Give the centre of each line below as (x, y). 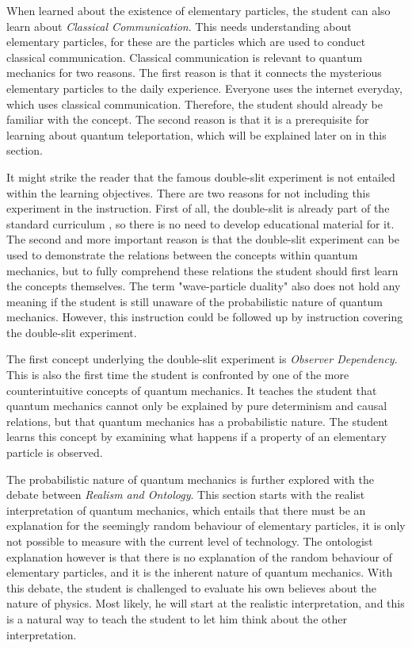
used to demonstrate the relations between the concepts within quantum (182, 254)
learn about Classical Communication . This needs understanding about (179, 26)
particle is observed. (55, 452)
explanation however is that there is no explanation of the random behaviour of (199, 556)
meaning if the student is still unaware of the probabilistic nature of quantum (195, 301)
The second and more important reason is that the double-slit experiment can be (203, 239)
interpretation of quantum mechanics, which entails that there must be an (186, 510)
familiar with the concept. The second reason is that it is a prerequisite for (188, 119)
